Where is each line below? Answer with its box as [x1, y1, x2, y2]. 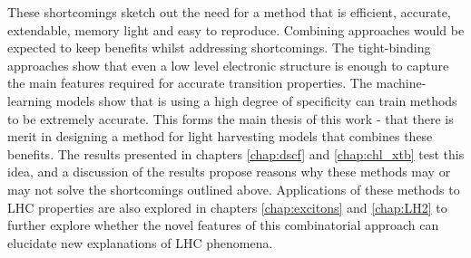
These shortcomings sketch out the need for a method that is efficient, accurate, [7, 3, 451, 21]
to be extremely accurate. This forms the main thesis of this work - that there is [7, 109, 454, 128]
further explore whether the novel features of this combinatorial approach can [7, 215, 439, 234]
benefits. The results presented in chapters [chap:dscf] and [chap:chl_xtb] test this [7, 144, 465, 163]
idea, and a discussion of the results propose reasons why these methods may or [7, 162, 451, 181]
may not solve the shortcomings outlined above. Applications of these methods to [7, 179, 460, 198]
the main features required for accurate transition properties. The [7, 73, 372, 92]
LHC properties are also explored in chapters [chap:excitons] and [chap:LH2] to [7, 197, 447, 216]
